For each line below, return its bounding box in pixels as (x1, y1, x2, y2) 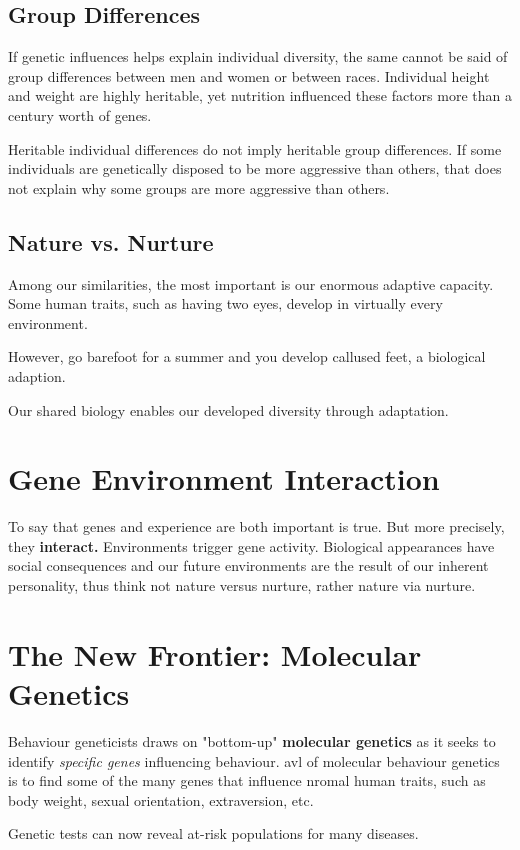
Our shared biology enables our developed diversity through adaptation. (8, 399, 449, 420)
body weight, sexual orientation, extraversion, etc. (8, 789, 314, 810)
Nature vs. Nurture (8, 226, 214, 257)
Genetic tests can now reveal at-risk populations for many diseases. (8, 823, 419, 844)
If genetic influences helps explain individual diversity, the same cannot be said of (8, 46, 508, 67)
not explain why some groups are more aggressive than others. (8, 177, 390, 198)
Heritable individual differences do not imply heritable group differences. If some (8, 138, 502, 159)
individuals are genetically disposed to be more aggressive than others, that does (8, 158, 502, 179)
